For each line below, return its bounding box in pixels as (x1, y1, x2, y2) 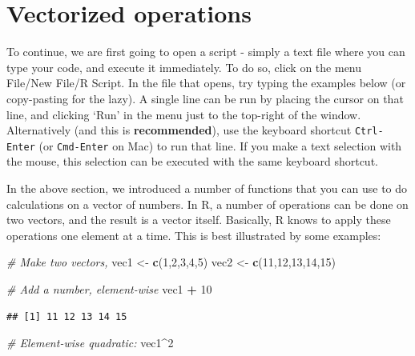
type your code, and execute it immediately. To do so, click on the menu (6, 58, 362, 75)
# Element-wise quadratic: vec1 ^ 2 (6, 334, 174, 351)
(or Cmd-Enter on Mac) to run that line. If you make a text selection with (38, 137, 402, 154)
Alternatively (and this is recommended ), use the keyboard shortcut (6, 122, 352, 138)
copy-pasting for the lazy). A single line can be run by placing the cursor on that (6, 90, 404, 106)
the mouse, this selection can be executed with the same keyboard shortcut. (6, 153, 378, 170)
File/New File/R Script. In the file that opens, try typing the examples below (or (6, 74, 406, 91)
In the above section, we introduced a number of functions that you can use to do (6, 180, 408, 196)
